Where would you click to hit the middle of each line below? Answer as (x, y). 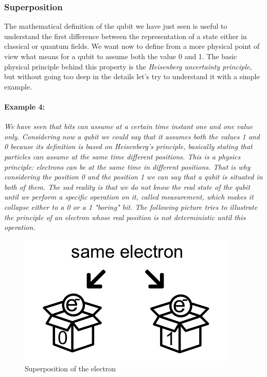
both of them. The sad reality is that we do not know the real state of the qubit (127, 186)
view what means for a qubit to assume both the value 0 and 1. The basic (121, 56)
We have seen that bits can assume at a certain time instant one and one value (129, 126)
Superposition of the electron (70, 369)
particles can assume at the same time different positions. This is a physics (122, 156)
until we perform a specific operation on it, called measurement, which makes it (129, 197)
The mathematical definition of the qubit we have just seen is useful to (116, 26)
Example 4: (24, 106)
